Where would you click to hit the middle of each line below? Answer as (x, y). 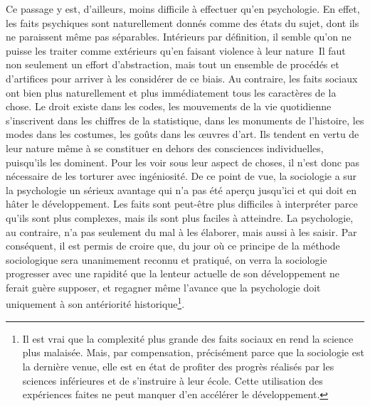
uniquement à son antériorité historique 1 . (95, 303)
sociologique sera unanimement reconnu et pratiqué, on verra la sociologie (166, 259)
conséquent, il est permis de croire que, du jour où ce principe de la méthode (173, 246)
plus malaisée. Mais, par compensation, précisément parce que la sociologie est (193, 352)
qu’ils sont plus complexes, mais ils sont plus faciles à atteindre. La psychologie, (180, 217)
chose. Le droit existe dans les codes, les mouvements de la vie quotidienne (169, 106)
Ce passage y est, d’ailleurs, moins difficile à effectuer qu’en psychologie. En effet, (183, 9)
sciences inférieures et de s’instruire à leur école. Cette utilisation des (173, 380)
